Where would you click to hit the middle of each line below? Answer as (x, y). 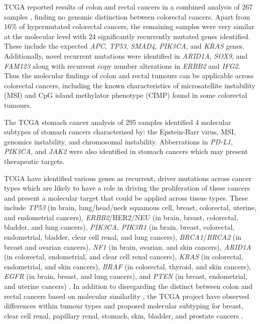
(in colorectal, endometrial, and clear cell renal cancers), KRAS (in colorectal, (124, 257)
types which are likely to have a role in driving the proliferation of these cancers (127, 188)
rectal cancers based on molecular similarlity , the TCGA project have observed (127, 296)
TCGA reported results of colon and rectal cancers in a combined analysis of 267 (128, 7)
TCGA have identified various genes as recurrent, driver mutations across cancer (128, 178)
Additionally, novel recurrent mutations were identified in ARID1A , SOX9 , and (126, 55)
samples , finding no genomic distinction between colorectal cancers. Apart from (127, 16)
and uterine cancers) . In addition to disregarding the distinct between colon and (128, 286)
